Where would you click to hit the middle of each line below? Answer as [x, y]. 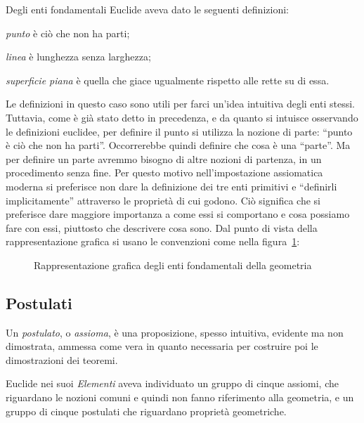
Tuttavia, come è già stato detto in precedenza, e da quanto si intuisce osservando [182, 117]
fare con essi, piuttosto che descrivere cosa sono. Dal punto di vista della [162, 227]
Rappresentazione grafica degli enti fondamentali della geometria [173, 265]
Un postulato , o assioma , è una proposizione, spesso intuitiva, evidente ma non [175, 332]
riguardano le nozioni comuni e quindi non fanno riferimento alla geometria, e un [180, 397]
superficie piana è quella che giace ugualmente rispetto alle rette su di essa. [168, 80]
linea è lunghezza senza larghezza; [78, 57]
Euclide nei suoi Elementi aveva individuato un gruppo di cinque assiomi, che [172, 383]
